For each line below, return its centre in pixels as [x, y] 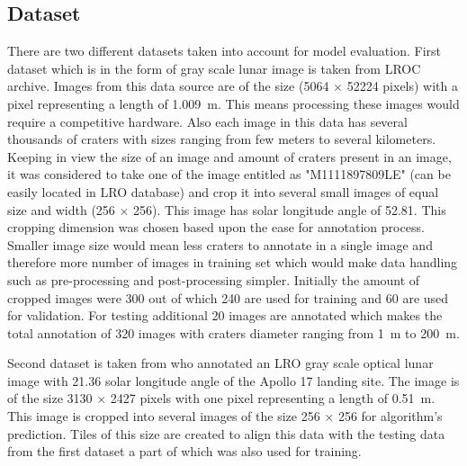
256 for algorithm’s [390, 416]
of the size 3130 [50, 398]
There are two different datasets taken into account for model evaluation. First [225, 51]
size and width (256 [61, 209]
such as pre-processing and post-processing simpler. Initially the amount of [214, 279]
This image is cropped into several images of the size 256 [164, 416]
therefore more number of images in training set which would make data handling [233, 262]
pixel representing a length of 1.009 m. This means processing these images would [233, 103]
